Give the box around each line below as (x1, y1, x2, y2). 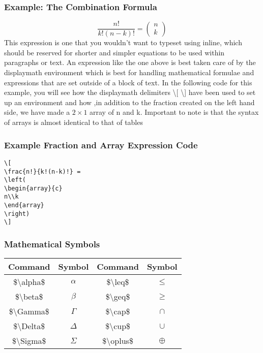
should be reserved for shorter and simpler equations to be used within (4, 47, 225, 57)
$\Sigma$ (12, 335, 46, 347)
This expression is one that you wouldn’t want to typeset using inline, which (4, 37, 242, 48)
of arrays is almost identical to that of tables (4, 117, 143, 127)
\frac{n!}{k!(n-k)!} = (4, 168, 81, 175)
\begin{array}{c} (4, 184, 63, 192)
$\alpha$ (13, 276, 45, 288)
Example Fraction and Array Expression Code (4, 138, 198, 151)
